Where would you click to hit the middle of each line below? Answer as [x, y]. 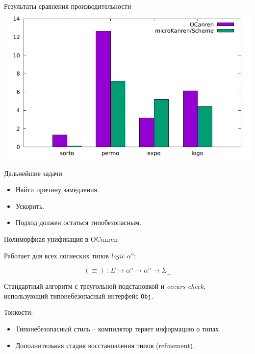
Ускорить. [30, 206]
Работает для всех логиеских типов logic [64, 255]
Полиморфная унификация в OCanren [61, 239]
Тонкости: [19, 312]
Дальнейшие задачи [33, 173]
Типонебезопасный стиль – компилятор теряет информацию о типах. [118, 328]
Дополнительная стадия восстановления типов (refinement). [105, 345]
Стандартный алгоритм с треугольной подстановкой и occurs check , [105, 286]
